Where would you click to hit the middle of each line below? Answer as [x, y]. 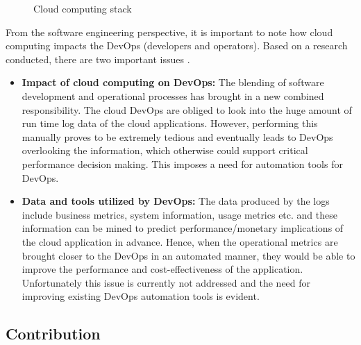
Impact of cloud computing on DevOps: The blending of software [173, 82]
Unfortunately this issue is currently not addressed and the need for [166, 282]
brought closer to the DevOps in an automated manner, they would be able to [188, 255]
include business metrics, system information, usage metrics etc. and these [179, 214]
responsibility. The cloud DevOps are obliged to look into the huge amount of [187, 109]
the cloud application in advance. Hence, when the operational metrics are [180, 241]
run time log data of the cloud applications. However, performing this [170, 123]
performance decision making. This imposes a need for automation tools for [182, 163]
